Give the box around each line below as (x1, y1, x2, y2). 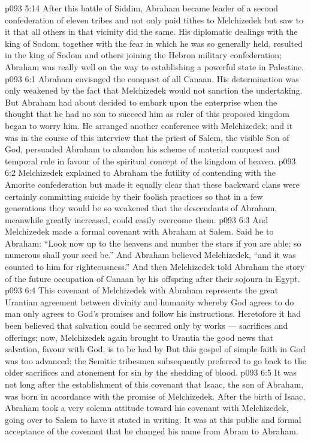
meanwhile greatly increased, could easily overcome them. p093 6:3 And (5, 213, 268, 226)
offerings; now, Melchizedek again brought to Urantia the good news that (5, 331, 274, 343)
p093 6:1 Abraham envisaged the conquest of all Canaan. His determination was (5, 72, 299, 85)
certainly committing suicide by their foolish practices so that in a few (5, 190, 263, 202)
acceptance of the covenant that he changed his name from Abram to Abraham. (5, 425, 298, 437)
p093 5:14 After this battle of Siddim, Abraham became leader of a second (5, 2, 279, 14)
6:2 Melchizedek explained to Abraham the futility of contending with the (5, 166, 276, 179)
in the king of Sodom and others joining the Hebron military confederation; (5, 49, 282, 61)
